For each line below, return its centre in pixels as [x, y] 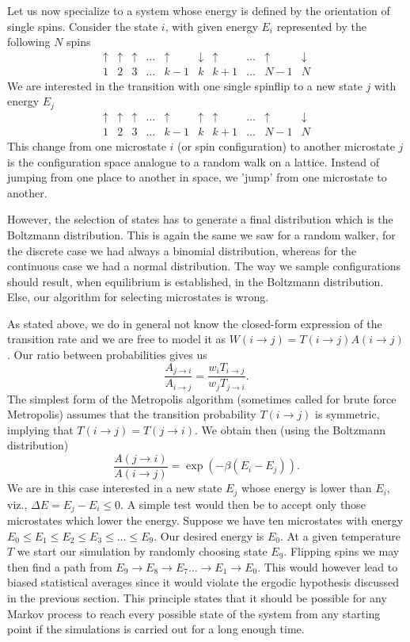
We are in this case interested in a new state [115, 488]
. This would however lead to [328, 566]
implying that [40, 429]
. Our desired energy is [209, 535]
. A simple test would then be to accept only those [243, 504]
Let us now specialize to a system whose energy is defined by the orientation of [199, 10]
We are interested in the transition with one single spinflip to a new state [185, 85]
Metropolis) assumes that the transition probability [132, 414]
